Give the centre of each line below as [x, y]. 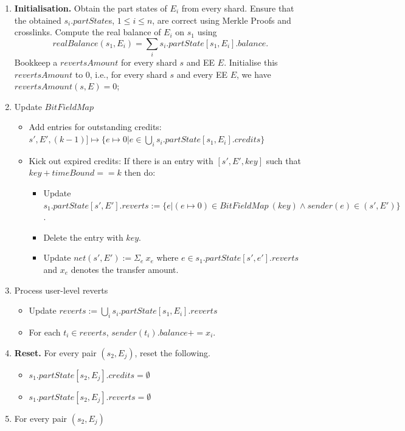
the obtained [38, 20]
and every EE [202, 74]
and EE [201, 62]
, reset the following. [173, 352]
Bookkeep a [36, 62]
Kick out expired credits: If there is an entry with [121, 160]
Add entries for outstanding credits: [95, 127]
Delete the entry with [83, 237]
